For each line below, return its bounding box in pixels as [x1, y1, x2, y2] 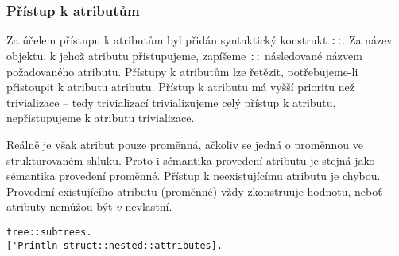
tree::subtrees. [6, 226, 92, 238]
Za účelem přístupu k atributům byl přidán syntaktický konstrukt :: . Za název [6, 32, 393, 48]
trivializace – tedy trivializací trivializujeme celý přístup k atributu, [6, 94, 336, 110]
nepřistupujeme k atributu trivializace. [6, 109, 195, 126]
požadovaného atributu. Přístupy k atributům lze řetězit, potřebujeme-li [6, 63, 358, 79]
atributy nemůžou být [6, 198, 113, 215]
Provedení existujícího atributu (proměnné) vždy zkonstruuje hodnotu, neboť [6, 182, 382, 199]
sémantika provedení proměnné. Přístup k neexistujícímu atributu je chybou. [6, 167, 381, 184]
